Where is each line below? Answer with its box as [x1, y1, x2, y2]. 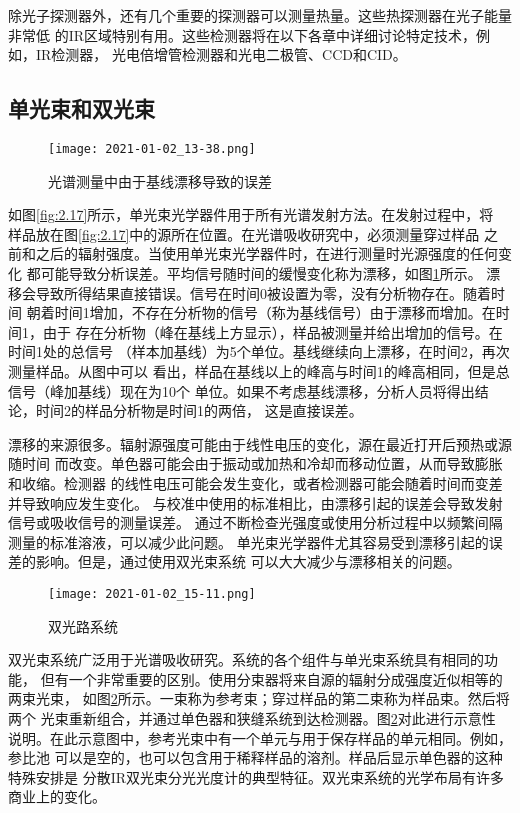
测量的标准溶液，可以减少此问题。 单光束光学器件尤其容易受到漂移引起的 [8, 531, 489, 552]
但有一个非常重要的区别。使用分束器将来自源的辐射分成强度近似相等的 [40, 668, 503, 689]
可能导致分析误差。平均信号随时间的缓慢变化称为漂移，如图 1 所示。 [40, 263, 482, 284]
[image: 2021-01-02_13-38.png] [48, 141, 256, 156]
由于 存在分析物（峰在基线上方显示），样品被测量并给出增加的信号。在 [42, 321, 503, 342]
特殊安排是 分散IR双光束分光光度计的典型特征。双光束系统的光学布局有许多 [8, 766, 505, 787]
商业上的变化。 [8, 786, 106, 807]
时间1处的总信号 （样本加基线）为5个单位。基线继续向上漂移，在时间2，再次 [8, 341, 510, 362]
